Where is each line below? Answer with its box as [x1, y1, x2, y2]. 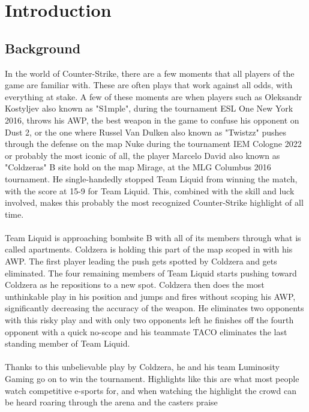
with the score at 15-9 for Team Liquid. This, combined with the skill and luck [5, 184, 295, 197]
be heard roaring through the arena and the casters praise [5, 396, 218, 408]
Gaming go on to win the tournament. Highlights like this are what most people [5, 372, 299, 385]
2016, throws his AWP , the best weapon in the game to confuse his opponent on [5, 113, 299, 126]
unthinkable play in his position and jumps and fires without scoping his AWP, [5, 290, 296, 302]
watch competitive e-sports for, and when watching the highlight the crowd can [5, 384, 296, 396]
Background [5, 38, 81, 57]
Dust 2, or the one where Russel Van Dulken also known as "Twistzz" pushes [5, 125, 287, 138]
